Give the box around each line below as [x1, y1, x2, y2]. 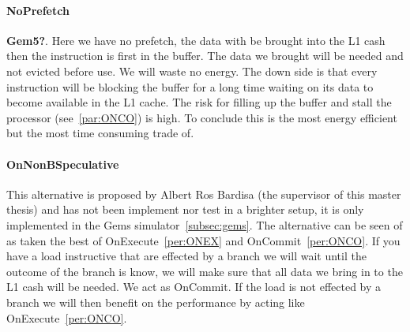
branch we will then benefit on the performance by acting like [6, 293, 305, 310]
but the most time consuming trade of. [6, 125, 194, 141]
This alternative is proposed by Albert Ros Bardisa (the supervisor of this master [6, 185, 401, 202]
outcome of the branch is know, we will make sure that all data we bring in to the [6, 263, 403, 279]
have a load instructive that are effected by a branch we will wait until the [6, 248, 367, 264]
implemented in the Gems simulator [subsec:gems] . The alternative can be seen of [6, 216, 403, 233]
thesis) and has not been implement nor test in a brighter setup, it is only [6, 201, 364, 218]
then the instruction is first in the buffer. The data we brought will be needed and [6, 47, 404, 64]
